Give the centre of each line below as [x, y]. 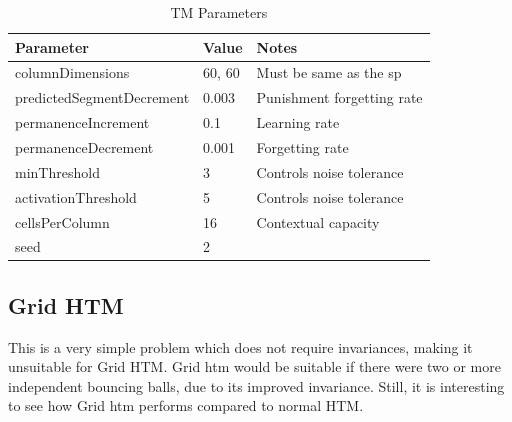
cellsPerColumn [62, 221]
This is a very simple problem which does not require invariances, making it [240, 346]
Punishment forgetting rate [339, 97]
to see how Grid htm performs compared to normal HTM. [186, 405]
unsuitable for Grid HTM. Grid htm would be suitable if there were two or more [254, 366]
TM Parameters [219, 12]
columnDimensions [72, 72]
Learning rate [298, 122]
